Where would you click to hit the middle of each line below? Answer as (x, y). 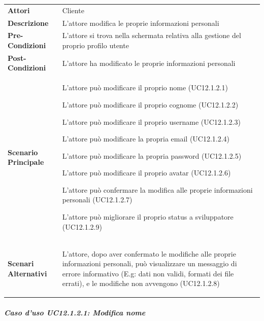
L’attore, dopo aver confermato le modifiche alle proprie (149, 253)
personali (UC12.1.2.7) (97, 200)
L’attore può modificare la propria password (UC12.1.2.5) (152, 155)
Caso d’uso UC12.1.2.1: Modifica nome (75, 312)
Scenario (23, 152)
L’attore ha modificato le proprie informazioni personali (149, 63)
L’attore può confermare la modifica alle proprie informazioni (157, 189)
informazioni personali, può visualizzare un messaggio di (150, 263)
